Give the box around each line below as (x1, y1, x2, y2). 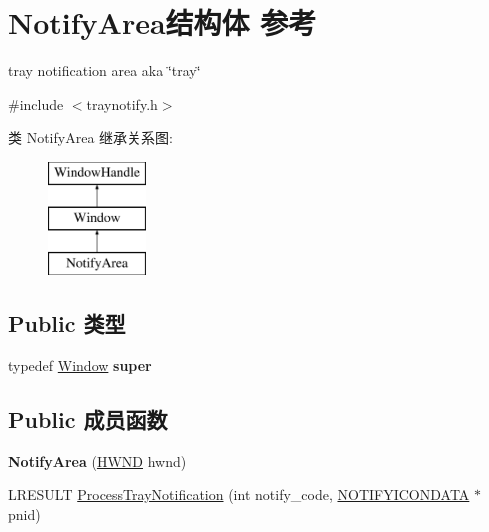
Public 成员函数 (8, 404, 168, 435)
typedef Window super (8, 355, 152, 376)
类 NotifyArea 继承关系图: (8, 127, 173, 148)
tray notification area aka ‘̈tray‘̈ (8, 60, 201, 81)
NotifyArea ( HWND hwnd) (8, 450, 187, 471)
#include (8, 93, 64, 114)
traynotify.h (86, 93, 158, 114)
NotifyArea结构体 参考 (8, 2, 317, 43)
